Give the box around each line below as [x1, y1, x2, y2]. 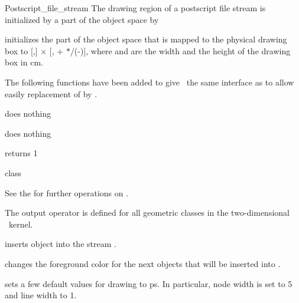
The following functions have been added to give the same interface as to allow [5, 75, 294, 88]
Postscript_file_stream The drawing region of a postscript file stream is [5, 2, 266, 14]
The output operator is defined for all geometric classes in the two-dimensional [5, 206, 290, 219]
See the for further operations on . [5, 186, 129, 199]
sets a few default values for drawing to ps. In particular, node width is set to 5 [5, 277, 292, 289]
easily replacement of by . [5, 87, 97, 100]
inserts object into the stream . [5, 238, 116, 250]
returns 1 [5, 147, 38, 159]
